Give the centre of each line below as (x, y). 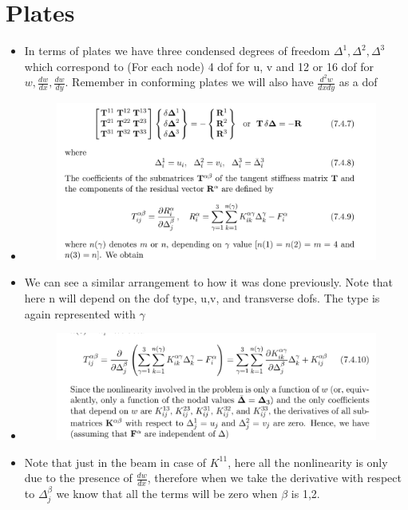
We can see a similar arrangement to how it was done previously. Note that (209, 282)
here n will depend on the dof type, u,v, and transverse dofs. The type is (202, 297)
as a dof (358, 82)
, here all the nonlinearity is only (308, 462)
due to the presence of (78, 478)
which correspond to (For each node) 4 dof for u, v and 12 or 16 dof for (199, 66)
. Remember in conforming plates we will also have (189, 82)
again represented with (80, 313)
